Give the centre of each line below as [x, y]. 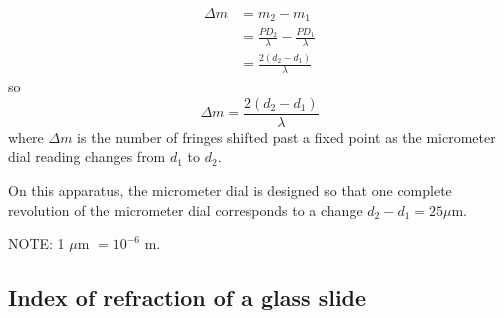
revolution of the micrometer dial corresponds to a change [185, 209]
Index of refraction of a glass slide [187, 297]
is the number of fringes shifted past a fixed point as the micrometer [286, 136]
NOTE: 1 [36, 243]
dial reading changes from [87, 156]
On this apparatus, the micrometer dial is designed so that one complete [230, 190]
